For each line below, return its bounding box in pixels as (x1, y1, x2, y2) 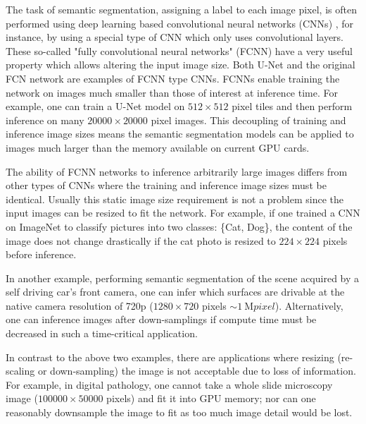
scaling (6, 363, 35, 378)
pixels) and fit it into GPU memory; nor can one (106, 391, 316, 406)
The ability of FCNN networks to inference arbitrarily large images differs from (6, 164, 348, 178)
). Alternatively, (274, 298, 343, 313)
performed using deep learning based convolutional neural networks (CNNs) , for (6, 16, 354, 30)
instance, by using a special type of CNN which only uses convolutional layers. (6, 30, 343, 44)
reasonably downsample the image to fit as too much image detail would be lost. (6, 405, 353, 420)
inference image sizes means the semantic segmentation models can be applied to (6, 126, 354, 141)
